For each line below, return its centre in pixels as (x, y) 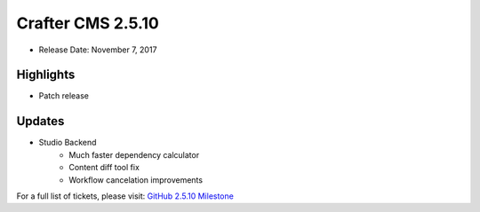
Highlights (46, 75)
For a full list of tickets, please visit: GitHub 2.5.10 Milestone (125, 196)
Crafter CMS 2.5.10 (88, 23)
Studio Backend (68, 143)
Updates (40, 121)
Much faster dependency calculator (134, 154)
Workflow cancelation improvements (136, 180)
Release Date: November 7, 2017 (98, 50)
